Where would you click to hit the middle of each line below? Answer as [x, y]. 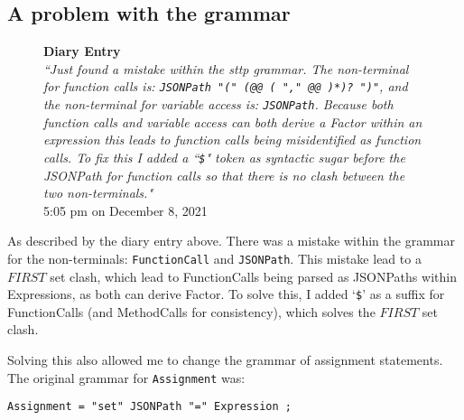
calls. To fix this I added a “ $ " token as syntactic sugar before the [224, 157]
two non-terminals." [98, 193]
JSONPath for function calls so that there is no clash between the [224, 175]
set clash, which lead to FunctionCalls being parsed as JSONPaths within [253, 276]
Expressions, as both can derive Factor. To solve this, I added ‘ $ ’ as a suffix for [226, 294]
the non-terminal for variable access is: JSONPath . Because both [218, 104]
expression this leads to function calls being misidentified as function [232, 140]
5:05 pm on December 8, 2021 [125, 210]
